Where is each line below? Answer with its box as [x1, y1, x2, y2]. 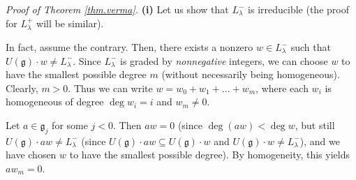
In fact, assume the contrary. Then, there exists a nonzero [6, 40, 253, 54]
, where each [255, 80, 309, 95]
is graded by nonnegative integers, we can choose [120, 53, 328, 68]
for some [52, 117, 88, 132]
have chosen [6, 147, 57, 162]
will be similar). [36, 15, 104, 30]
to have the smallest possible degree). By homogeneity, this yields [69, 147, 350, 162]
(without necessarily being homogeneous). [161, 67, 340, 82]
